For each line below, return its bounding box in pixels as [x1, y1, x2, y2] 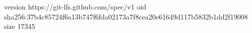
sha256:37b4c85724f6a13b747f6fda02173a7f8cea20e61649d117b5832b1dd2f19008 [4, 11, 248, 21]
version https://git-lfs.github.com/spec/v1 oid [4, 1, 146, 11]
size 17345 [4, 21, 35, 31]
